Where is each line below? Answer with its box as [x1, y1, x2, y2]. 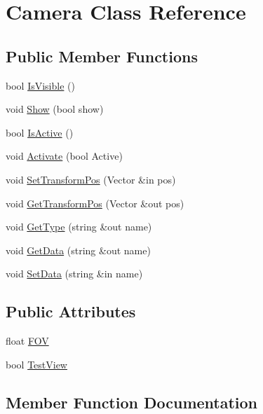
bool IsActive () [6, 125, 74, 139]
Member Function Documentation [6, 391, 258, 413]
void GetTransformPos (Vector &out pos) [6, 195, 184, 210]
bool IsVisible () [6, 78, 75, 92]
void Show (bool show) [6, 102, 104, 116]
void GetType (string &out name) [6, 219, 152, 234]
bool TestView [6, 357, 67, 371]
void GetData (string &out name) [6, 242, 151, 257]
